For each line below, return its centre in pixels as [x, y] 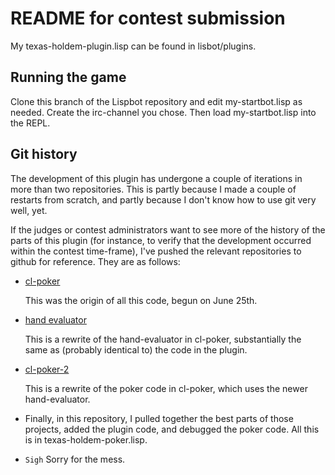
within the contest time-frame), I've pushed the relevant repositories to [156, 251]
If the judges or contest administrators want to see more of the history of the [168, 229]
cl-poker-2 [47, 369]
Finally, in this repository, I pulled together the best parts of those [159, 418]
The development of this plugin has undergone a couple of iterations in [156, 178]
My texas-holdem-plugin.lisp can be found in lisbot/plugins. [133, 46]
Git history [44, 154]
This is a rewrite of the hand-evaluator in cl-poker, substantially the [163, 339]
